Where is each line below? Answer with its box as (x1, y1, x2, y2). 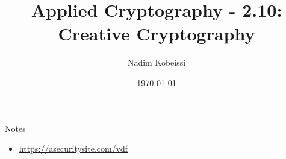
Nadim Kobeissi (127, 56, 186, 69)
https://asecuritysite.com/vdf (19, 142, 128, 155)
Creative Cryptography (58, 21, 255, 46)
